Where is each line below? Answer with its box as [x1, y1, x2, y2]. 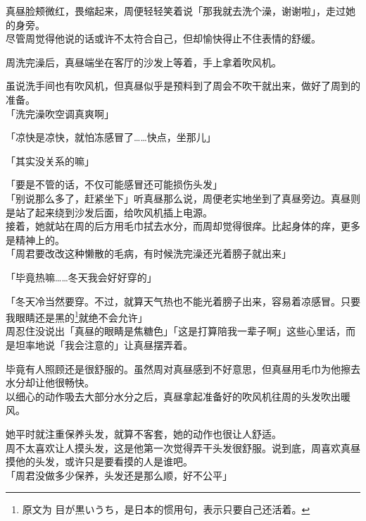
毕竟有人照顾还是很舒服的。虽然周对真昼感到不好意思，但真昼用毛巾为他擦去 [6, 361, 360, 376]
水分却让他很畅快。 [6, 375, 94, 390]
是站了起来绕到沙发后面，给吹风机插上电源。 [6, 204, 213, 219]
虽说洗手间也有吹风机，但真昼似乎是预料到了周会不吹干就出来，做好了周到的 [6, 78, 360, 93]
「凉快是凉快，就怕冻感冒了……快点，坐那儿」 [6, 130, 216, 145]
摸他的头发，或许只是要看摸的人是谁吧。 [6, 454, 193, 469]
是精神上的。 [6, 232, 65, 247]
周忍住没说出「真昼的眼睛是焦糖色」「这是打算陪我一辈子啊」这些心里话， [6, 324, 346, 338]
